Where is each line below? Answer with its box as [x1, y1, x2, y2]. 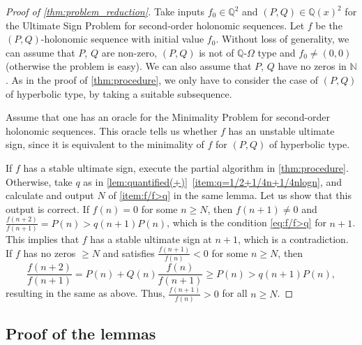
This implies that [6, 231, 80, 246]
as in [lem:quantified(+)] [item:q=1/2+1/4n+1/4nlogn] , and [83, 174, 342, 189]
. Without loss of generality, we [216, 31, 349, 46]
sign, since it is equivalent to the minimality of [6, 137, 204, 152]
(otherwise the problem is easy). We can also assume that [6, 59, 252, 73]
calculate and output [6, 188, 94, 203]
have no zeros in [278, 59, 347, 73]
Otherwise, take [6, 174, 73, 189]
